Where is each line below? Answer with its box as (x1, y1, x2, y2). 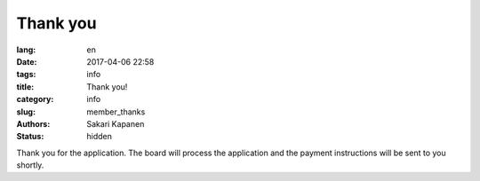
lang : (16, 44, 36, 55)
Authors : (16, 118, 51, 129)
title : (16, 81, 35, 92)
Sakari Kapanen (86, 118, 145, 129)
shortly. (16, 160, 44, 170)
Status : (16, 131, 44, 142)
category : (16, 94, 54, 105)
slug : (16, 106, 36, 117)
